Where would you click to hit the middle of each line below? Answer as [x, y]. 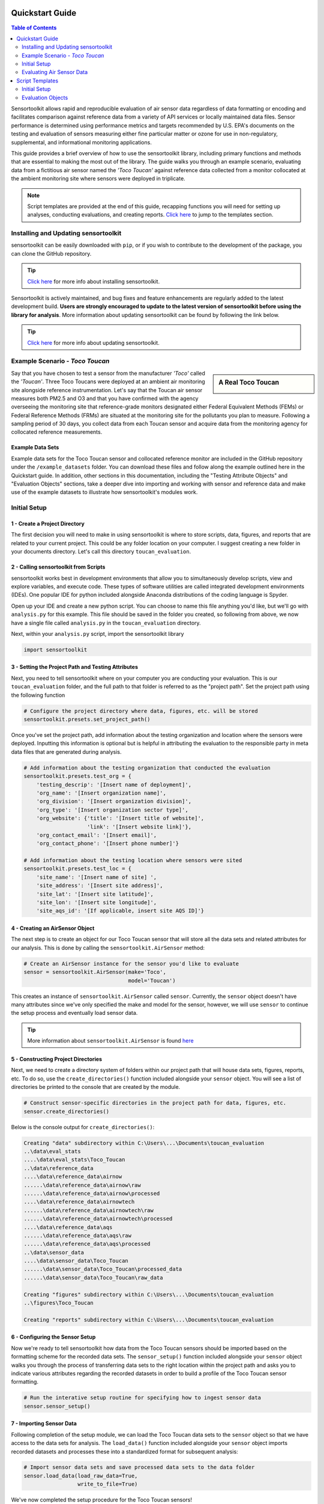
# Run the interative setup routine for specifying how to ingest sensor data [142, 1398]
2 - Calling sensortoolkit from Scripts [58, 567]
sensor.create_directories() [67, 1111]
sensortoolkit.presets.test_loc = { [78, 869]
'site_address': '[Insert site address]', [100, 886]
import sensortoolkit [55, 649]
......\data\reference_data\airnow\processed [92, 1193]
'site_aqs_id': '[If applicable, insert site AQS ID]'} [120, 911]
